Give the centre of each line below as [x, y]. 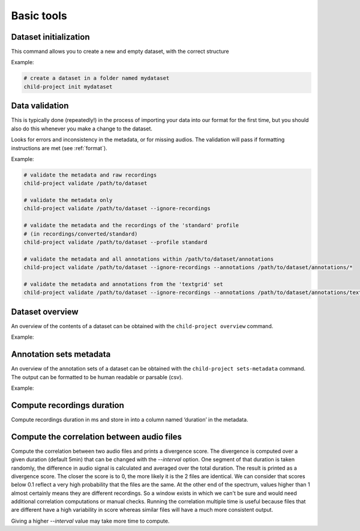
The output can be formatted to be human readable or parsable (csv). [97, 377]
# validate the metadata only [68, 200]
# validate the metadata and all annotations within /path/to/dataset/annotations [149, 259]
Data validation [40, 106]
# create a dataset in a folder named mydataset [97, 78]
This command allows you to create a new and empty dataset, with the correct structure [120, 52]
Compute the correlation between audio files [97, 436]
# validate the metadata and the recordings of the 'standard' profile [131, 226]
